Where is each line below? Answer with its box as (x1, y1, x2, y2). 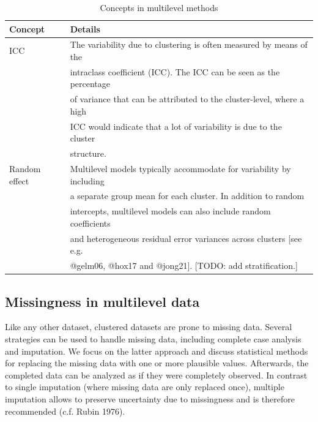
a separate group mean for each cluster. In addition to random (70, 189, 305, 202)
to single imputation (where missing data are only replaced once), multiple (5, 380, 284, 393)
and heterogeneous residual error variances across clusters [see (70, 232, 302, 244)
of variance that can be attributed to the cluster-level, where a (70, 92, 305, 105)
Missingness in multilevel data (5, 292, 200, 311)
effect (9, 174, 29, 187)
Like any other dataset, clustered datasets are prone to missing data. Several (5, 320, 292, 333)
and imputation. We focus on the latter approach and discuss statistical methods (5, 344, 308, 357)
